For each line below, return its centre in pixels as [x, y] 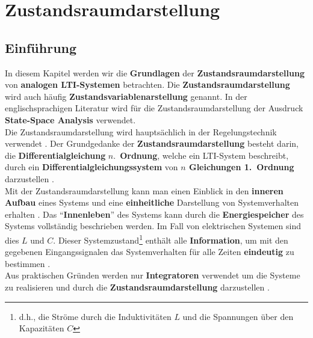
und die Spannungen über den [238, 316]
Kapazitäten [42, 328]
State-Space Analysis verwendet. [70, 119]
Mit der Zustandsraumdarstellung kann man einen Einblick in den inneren [144, 190]
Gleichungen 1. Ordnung [242, 167]
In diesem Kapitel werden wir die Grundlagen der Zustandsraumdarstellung [155, 72]
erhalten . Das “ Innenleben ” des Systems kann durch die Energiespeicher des [154, 214]
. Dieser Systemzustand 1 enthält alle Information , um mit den [171, 239]
